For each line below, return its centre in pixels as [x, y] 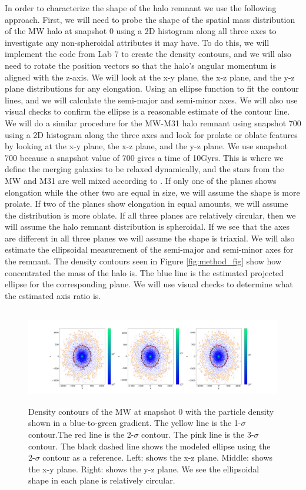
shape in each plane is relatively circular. [102, 480]
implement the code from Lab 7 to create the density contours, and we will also [148, 54]
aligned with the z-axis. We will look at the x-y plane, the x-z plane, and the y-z [150, 77]
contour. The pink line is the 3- [198, 434]
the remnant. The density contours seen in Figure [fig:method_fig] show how [143, 261]
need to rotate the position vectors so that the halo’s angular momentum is [140, 65]
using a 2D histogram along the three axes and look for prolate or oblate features [151, 134]
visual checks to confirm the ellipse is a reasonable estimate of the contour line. [147, 111]
